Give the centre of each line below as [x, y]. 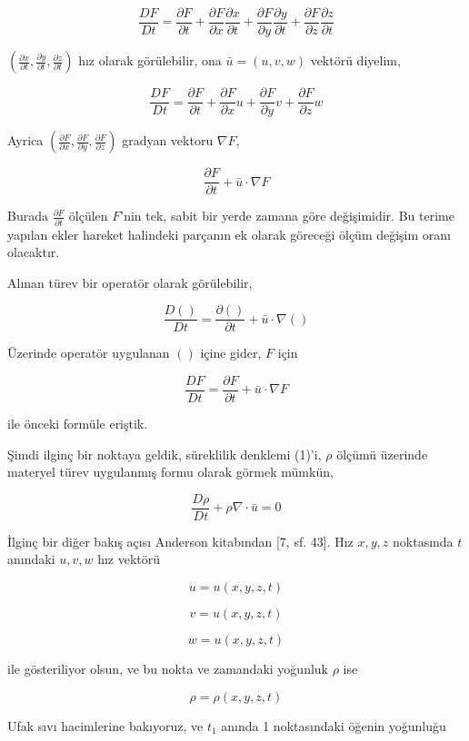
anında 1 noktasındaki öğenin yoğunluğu [334, 725]
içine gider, [231, 353]
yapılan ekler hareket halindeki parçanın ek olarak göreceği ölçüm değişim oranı [229, 234]
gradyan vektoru [168, 140]
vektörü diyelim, [355, 60]
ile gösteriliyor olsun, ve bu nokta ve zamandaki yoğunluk [168, 669]
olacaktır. [34, 252]
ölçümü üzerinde [382, 454]
